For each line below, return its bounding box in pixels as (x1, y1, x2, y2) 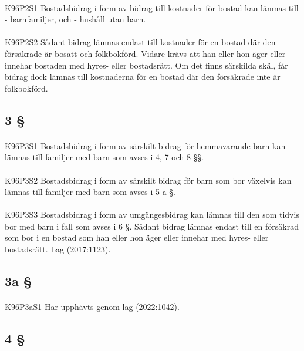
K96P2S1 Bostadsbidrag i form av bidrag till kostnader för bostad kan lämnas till (5, 1, 299, 14)
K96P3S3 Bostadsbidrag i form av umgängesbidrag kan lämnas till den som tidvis (5, 208, 299, 221)
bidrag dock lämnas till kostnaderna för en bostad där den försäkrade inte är (5, 70, 281, 83)
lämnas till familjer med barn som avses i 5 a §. (5, 185, 176, 198)
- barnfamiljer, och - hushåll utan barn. (5, 13, 146, 25)
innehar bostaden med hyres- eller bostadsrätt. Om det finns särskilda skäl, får (5, 59, 288, 71)
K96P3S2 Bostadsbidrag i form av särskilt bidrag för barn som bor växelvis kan (5, 174, 292, 186)
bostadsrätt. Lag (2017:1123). (5, 243, 111, 255)
